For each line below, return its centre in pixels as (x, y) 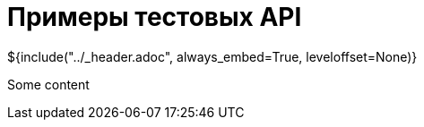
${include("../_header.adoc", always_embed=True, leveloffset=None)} (212, 56)
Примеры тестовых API (155, 17)
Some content (48, 84)
